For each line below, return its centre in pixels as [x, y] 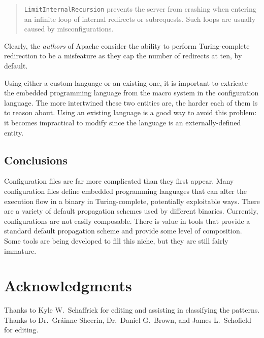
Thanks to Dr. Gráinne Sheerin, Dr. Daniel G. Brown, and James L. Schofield [128, 319]
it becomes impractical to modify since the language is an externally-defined [123, 122]
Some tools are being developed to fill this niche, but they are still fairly [116, 240]
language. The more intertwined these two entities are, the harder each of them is [131, 102]
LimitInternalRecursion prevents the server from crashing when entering [140, 9]
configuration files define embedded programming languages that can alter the [125, 191]
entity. [14, 132]
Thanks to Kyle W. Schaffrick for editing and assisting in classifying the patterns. [132, 310]
